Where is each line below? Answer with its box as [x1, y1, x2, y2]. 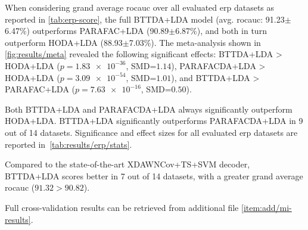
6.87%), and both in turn [175, 24, 267, 37]
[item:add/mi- [241, 201, 292, 213]
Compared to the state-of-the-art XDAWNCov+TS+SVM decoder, [5, 158, 250, 170]
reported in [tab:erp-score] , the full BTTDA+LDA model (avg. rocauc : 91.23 [5, 13, 285, 25]
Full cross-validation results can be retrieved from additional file [5, 201, 239, 213]
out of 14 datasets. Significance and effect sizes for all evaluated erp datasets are [5, 126, 298, 138]
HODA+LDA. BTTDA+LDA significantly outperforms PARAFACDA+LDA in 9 [5, 114, 303, 127]
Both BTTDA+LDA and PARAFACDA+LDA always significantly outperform [5, 102, 293, 115]
